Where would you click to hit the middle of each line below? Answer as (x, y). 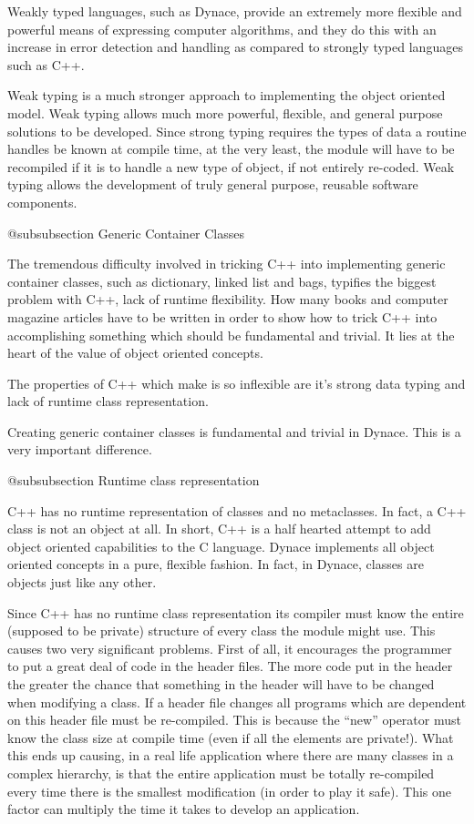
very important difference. (80, 449)
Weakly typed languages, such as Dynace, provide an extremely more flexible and (235, 11)
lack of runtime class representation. (108, 401)
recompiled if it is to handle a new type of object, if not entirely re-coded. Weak (231, 166)
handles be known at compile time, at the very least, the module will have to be (231, 149)
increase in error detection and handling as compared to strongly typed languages (235, 47)
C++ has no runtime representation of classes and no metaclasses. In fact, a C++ (237, 510)
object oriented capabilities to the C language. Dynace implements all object (221, 546)
